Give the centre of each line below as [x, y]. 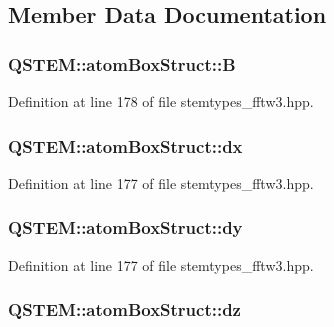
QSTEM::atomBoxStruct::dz [124, 309]
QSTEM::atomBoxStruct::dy [125, 227]
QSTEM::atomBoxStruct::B [122, 63]
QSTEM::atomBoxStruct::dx [125, 145]
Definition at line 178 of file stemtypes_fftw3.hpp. [161, 101]
